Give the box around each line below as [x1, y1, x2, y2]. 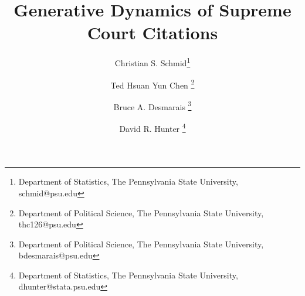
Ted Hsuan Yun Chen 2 [110, 77, 195, 91]
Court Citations [87, 21, 218, 45]
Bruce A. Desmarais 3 [113, 98, 192, 113]
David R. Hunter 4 [119, 121, 186, 134]
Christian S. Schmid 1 [114, 55, 191, 69]
